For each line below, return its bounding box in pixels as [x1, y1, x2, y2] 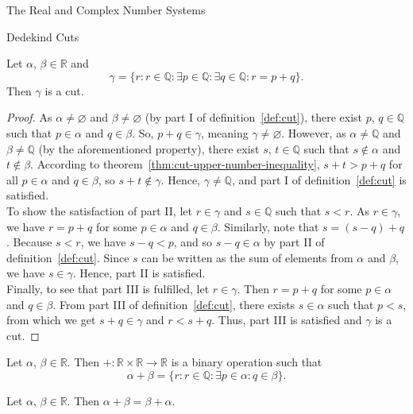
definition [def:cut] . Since [6, 249, 129, 265]
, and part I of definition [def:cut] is [231, 171, 407, 188]
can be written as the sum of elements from [141, 249, 353, 265]
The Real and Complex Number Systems [6, 2, 206, 17]
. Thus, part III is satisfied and [211, 311, 362, 328]
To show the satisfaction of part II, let [6, 202, 192, 219]
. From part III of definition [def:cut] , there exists [52, 296, 295, 312]
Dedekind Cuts [6, 28, 79, 44]
